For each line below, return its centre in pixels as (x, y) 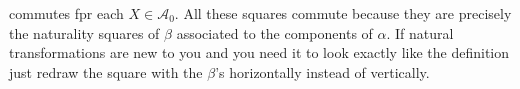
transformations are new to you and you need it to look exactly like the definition (259, 52)
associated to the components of (274, 32)
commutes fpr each (66, 13)
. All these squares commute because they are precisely (343, 13)
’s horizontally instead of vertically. (322, 71)
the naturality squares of (84, 32)
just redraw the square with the (106, 71)
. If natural (420, 32)
